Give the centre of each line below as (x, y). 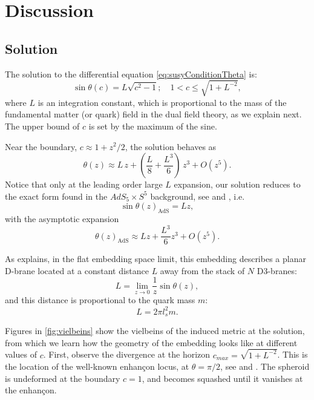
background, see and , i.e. (198, 196)
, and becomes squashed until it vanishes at (222, 378)
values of (21, 354)
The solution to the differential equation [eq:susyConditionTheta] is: (131, 74)
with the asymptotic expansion (62, 219)
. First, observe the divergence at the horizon (127, 354)
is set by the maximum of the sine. (153, 126)
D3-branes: (277, 270)
